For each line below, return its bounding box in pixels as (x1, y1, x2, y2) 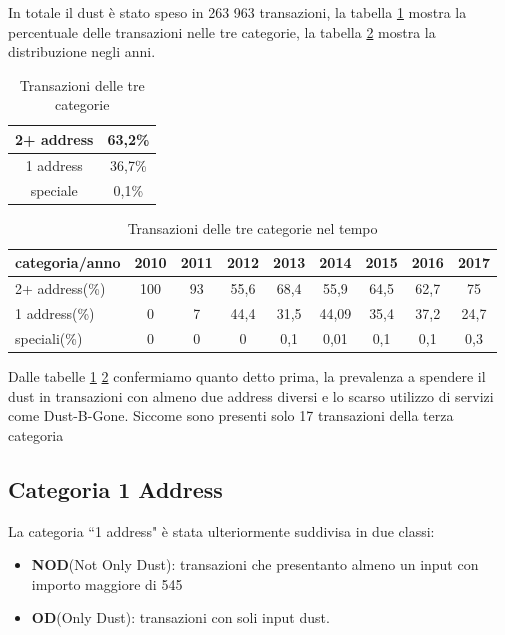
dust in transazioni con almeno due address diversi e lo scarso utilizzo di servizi (8, 385, 494, 406)
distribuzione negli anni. (8, 41, 156, 62)
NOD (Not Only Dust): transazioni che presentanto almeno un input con (31, 554, 479, 575)
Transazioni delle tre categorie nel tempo (127, 217, 378, 238)
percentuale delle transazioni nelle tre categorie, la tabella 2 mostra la (8, 21, 436, 42)
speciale (30, 179, 78, 200)
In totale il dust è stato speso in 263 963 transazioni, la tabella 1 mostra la (8, 2, 467, 22)
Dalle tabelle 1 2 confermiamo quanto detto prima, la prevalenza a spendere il (8, 365, 486, 386)
